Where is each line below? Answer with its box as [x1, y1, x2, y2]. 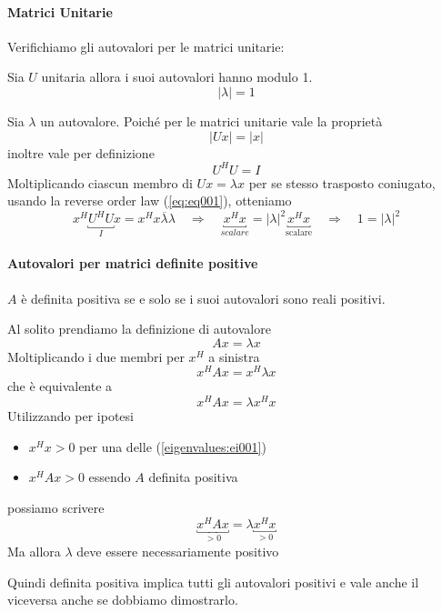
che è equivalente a [7, 376, 113, 396]
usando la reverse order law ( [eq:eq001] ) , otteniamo [7, 191, 292, 210]
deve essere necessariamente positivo [76, 542, 279, 561]
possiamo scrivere [7, 497, 105, 517]
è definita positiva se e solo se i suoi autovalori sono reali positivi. [21, 288, 386, 307]
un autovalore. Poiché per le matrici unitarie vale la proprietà [40, 111, 383, 130]
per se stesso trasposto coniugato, [248, 173, 436, 192]
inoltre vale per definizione [7, 143, 155, 162]
